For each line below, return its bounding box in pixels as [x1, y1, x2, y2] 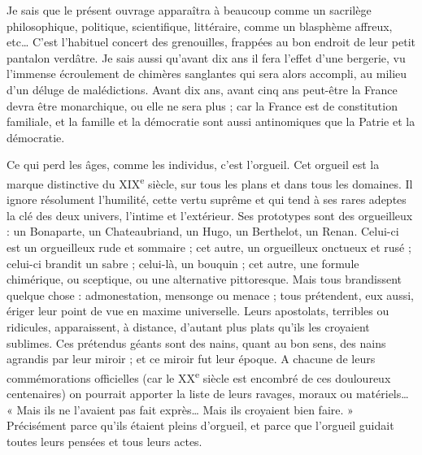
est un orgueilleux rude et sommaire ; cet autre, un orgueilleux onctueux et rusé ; [7, 238, 411, 255]
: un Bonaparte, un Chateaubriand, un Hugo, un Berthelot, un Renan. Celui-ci [7, 223, 399, 240]
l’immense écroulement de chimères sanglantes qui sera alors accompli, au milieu [7, 65, 407, 82]
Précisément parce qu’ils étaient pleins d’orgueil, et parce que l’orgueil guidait [7, 417, 394, 434]
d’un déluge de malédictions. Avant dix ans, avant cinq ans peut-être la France [7, 80, 398, 97]
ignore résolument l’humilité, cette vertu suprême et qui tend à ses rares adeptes [7, 191, 407, 208]
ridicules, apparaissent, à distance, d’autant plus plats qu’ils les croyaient [7, 318, 370, 335]
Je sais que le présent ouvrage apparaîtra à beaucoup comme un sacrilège [7, 2, 372, 18]
